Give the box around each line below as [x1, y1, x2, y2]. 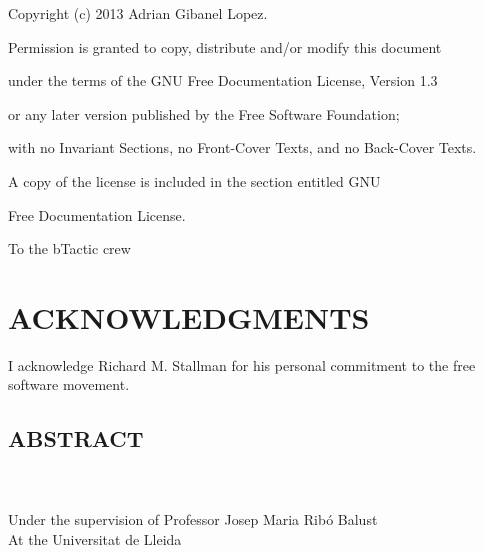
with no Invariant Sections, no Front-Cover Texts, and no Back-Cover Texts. [8, 137, 477, 158]
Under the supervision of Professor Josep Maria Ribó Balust [8, 509, 378, 530]
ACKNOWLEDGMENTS [8, 296, 370, 337]
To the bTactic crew [8, 238, 131, 259]
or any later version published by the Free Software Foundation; [8, 103, 400, 124]
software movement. [8, 374, 130, 395]
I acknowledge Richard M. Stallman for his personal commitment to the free [8, 354, 476, 375]
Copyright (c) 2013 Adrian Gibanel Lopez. [8, 3, 268, 23]
